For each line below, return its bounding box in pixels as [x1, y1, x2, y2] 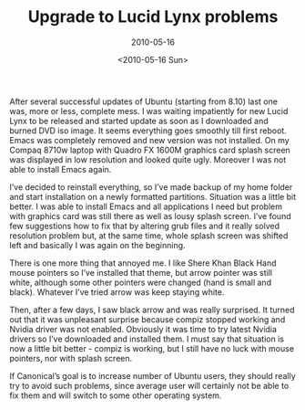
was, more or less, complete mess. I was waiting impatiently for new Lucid [9, 105, 289, 116]
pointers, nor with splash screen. [9, 352, 133, 363]
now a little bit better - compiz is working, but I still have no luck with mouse [9, 342, 294, 353]
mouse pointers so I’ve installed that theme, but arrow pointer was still [9, 267, 273, 278]
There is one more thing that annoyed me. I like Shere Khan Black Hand [9, 258, 277, 268]
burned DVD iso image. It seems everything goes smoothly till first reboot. [9, 125, 287, 136]
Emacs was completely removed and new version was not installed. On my [9, 134, 290, 145]
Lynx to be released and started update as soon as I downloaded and [9, 115, 269, 126]
